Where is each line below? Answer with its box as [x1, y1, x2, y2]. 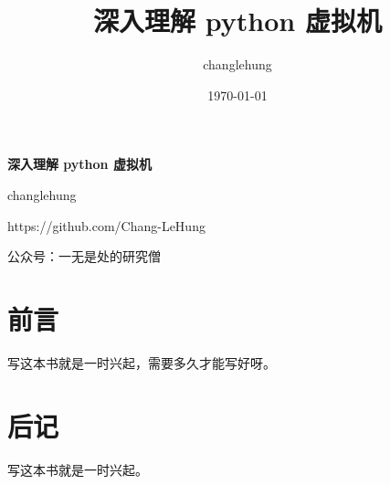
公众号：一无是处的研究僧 [7, 247, 161, 266]
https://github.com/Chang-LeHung [7, 216, 206, 235]
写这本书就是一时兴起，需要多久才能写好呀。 [7, 353, 276, 372]
